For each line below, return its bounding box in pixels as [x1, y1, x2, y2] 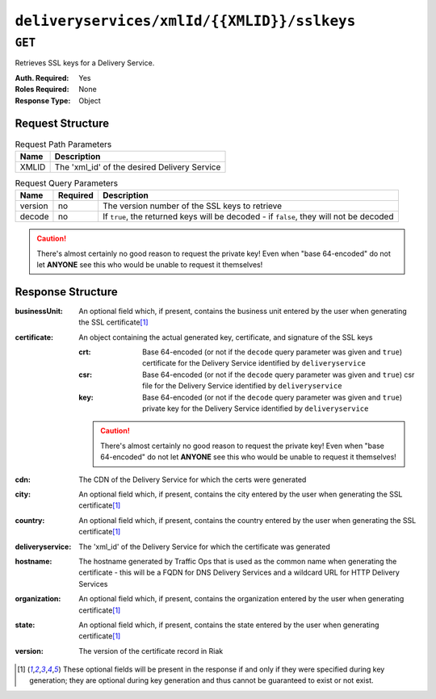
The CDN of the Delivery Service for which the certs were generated [78, 475, 307, 484]
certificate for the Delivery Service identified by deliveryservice [142, 358, 367, 368]
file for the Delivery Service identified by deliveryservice [142, 381, 342, 391]
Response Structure [15, 285, 118, 299]
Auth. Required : [15, 73, 69, 82]
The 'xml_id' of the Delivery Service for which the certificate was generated [78, 542, 330, 551]
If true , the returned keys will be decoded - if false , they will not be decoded [102, 211, 394, 222]
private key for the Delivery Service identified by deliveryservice [142, 404, 369, 413]
